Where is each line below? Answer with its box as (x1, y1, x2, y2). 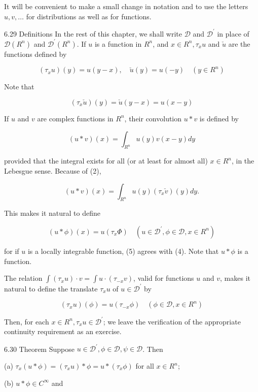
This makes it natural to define (4, 208, 100, 218)
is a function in (94, 38, 142, 49)
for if (4, 245, 19, 256)
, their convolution (124, 113, 182, 123)
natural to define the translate (4, 283, 98, 293)
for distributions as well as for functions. (26, 11, 152, 21)
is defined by (199, 113, 239, 123)
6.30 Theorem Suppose (4, 343, 75, 354)
